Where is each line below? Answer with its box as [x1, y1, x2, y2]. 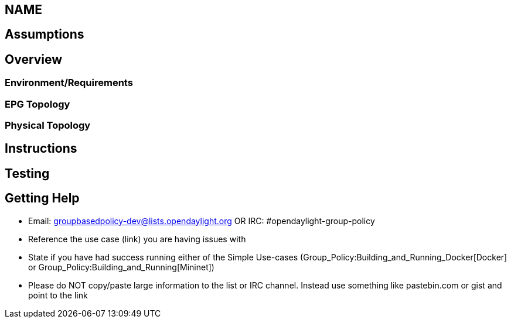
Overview [5, 51, 63, 67]
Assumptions [5, 27, 84, 42]
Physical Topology [5, 119, 91, 132]
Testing [5, 166, 50, 181]
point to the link [28, 290, 88, 300]
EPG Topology [5, 98, 70, 110]
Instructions [5, 141, 77, 156]
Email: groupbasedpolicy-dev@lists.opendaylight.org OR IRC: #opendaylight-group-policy [28, 215, 375, 226]
